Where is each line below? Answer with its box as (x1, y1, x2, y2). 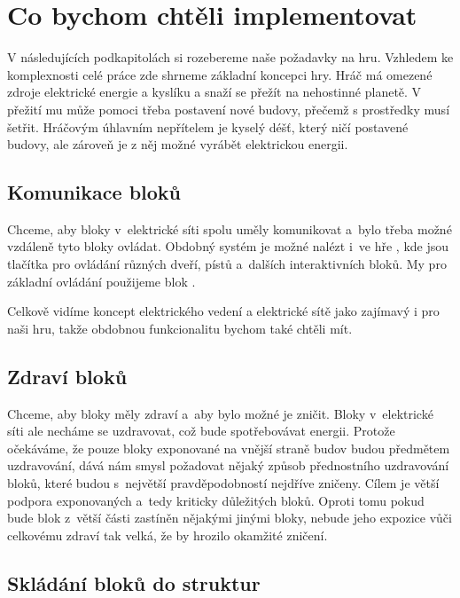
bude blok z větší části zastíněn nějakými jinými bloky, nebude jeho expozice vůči (7, 508, 452, 527)
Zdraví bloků (7, 362, 128, 389)
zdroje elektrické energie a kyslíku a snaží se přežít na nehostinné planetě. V (7, 83, 422, 101)
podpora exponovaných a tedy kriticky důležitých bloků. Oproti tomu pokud (7, 491, 425, 509)
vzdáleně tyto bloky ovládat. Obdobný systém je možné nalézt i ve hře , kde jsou (7, 237, 449, 256)
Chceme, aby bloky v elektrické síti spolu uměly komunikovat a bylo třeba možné (7, 219, 452, 238)
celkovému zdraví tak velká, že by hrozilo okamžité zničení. (7, 525, 328, 544)
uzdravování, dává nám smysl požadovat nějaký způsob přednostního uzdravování (7, 456, 449, 475)
